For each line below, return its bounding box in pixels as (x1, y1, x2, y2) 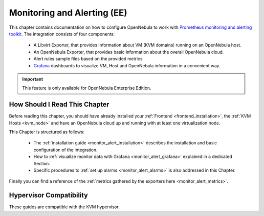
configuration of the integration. (33, 147, 98, 153)
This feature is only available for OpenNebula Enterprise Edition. (22, 85, 152, 91)
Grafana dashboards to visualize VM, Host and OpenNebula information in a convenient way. (33, 62, 220, 68)
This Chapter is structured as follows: (9, 129, 85, 135)
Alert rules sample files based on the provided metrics (33, 56, 143, 62)
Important (22, 76, 44, 82)
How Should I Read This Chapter (9, 100, 110, 109)
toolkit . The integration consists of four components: (9, 31, 115, 37)
